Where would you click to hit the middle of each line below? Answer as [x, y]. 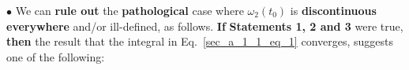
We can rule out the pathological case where [129, 10]
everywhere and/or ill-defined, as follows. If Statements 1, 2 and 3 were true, [205, 26]
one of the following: [56, 56]
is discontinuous [333, 10]
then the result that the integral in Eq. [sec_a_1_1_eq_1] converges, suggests [200, 41]
